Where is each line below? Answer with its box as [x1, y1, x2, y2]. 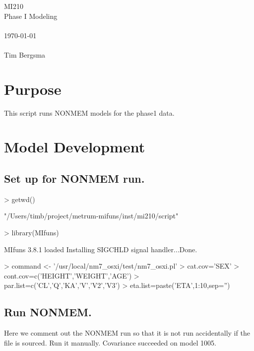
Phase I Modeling [4, 10, 58, 21]
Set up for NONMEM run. [4, 171, 145, 186]
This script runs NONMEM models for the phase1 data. [4, 107, 175, 118]
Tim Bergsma [4, 49, 46, 60]
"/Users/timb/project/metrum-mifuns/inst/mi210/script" [4, 211, 179, 221]
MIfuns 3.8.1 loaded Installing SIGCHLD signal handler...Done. [4, 244, 197, 254]
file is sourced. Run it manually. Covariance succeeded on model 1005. [4, 337, 216, 348]
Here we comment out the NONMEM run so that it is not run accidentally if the [4, 328, 250, 338]
